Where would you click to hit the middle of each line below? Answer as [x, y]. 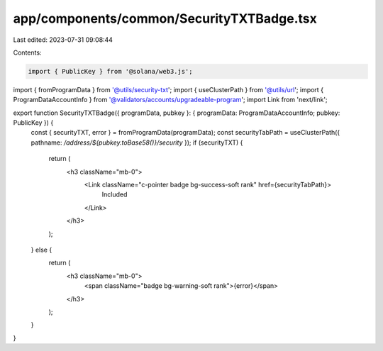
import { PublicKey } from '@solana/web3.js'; [110, 71]
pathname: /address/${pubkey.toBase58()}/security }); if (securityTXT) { [137, 143]
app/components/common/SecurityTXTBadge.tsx [165, 18]
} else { [41, 250]
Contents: [27, 52]
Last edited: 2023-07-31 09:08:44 [63, 40]
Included [115, 194]
